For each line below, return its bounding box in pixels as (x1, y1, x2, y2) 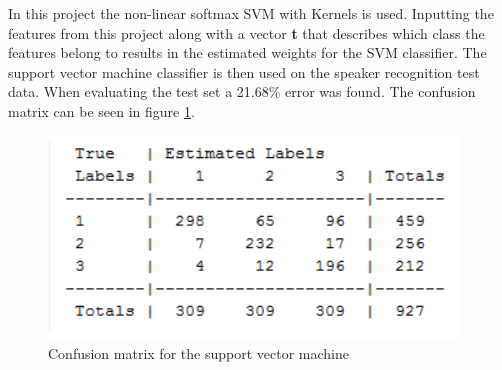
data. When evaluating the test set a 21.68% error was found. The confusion (8, 81, 476, 102)
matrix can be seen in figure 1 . (8, 100, 195, 121)
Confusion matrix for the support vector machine (48, 343, 349, 364)
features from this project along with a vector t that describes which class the (8, 22, 485, 43)
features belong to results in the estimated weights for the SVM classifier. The (8, 42, 487, 63)
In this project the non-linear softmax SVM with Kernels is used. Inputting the (8, 3, 494, 23)
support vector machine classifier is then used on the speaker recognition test (8, 61, 480, 82)
